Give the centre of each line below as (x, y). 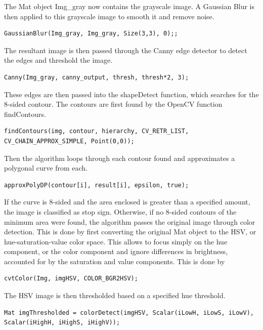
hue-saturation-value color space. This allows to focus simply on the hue (116, 241)
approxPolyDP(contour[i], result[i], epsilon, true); (97, 185)
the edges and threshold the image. (58, 60)
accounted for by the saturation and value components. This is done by (115, 261)
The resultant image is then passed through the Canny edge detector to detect (126, 50)
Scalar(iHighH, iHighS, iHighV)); (62, 323)
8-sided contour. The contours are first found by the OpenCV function (113, 104)
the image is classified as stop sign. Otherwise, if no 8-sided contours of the (120, 211)
